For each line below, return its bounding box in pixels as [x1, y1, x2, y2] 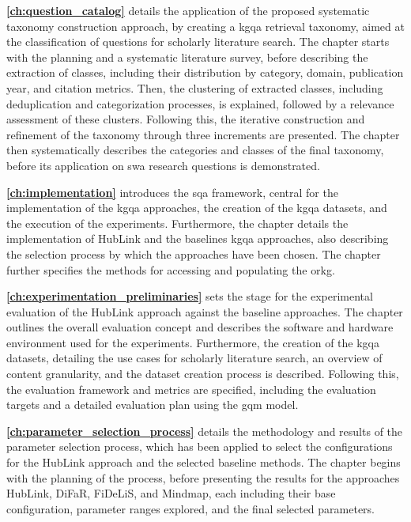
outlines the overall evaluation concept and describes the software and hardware [6, 319, 394, 335]
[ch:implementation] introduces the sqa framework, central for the [6, 183, 338, 200]
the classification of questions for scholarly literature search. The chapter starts [6, 33, 390, 50]
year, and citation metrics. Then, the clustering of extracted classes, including [6, 79, 383, 96]
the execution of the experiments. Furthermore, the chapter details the [6, 214, 349, 231]
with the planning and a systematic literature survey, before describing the [6, 48, 368, 65]
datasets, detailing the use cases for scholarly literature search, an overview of [6, 350, 383, 366]
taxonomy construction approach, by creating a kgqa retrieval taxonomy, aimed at [6, 17, 405, 34]
